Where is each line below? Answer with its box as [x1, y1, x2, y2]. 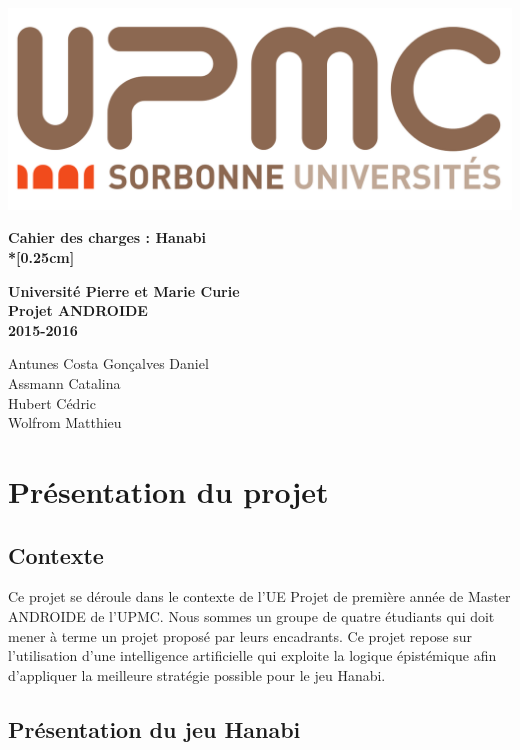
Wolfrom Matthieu [8, 412, 122, 433]
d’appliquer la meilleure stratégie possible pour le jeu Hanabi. [8, 664, 386, 685]
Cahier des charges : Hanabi [8, 227, 206, 248]
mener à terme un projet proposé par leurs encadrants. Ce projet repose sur [8, 625, 472, 646]
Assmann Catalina [8, 372, 121, 393]
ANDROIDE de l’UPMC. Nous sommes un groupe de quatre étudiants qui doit [8, 605, 495, 626]
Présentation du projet [8, 470, 329, 511]
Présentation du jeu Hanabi [8, 713, 301, 744]
